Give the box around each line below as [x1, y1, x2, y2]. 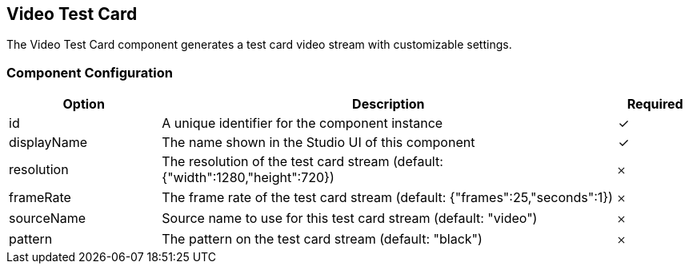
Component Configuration [6, 64, 173, 81]
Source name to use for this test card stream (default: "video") [162, 210, 538, 227]
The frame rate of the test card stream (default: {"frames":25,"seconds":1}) [162, 189, 613, 206]
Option [62, 96, 105, 113]
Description [352, 96, 425, 113]
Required [627, 96, 683, 113]
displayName [9, 134, 87, 151]
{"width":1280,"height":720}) [162, 169, 334, 186]
